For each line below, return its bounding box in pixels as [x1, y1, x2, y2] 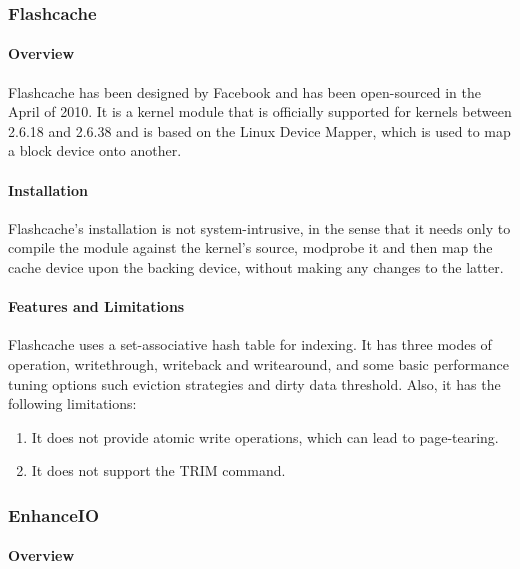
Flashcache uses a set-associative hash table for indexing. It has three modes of [8, 334, 492, 355]
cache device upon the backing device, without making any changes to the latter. [8, 257, 504, 277]
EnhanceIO [8, 502, 100, 527]
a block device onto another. [8, 140, 182, 161]
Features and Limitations [8, 296, 185, 317]
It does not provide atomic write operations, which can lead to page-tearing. [31, 426, 499, 447]
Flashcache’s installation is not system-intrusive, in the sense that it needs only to [8, 217, 511, 238]
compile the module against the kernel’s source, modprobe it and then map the [8, 237, 493, 258]
